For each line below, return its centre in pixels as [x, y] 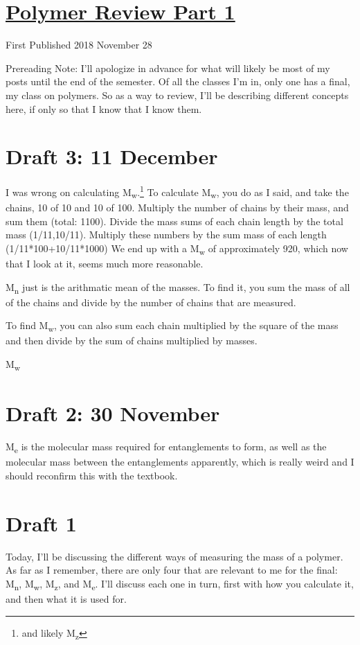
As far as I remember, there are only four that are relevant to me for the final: [172, 570]
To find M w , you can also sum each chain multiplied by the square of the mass [172, 326]
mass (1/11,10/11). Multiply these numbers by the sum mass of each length [166, 235]
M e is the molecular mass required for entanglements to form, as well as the [166, 447]
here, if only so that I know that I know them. [104, 108]
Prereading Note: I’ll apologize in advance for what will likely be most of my [168, 68]
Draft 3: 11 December [112, 156]
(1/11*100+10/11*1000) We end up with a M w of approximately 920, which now [177, 249]
